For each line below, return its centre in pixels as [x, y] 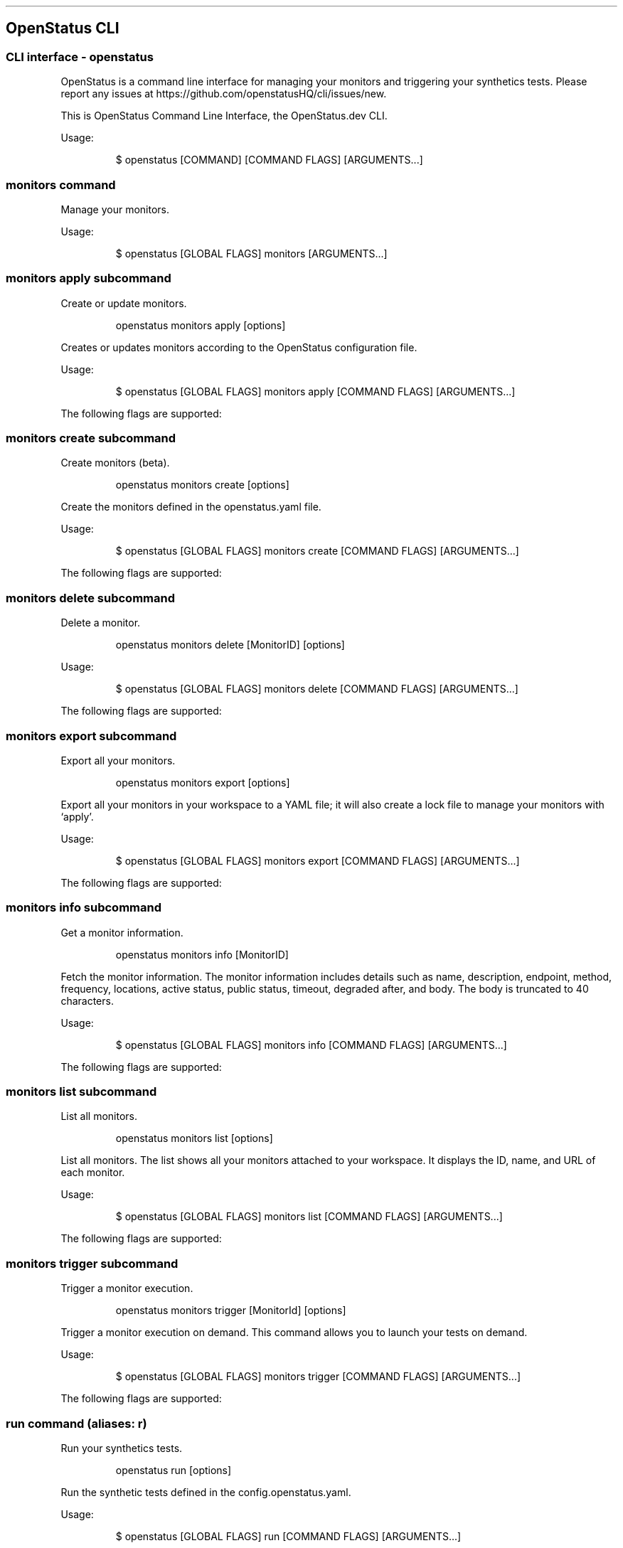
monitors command [61, 185]
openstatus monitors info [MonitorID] [202, 954]
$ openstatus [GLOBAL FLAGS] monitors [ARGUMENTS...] [251, 253]
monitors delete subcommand [91, 598]
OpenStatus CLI [63, 28]
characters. [87, 1000]
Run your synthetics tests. [122, 1448]
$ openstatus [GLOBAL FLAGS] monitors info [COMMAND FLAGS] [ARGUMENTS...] [311, 1045]
